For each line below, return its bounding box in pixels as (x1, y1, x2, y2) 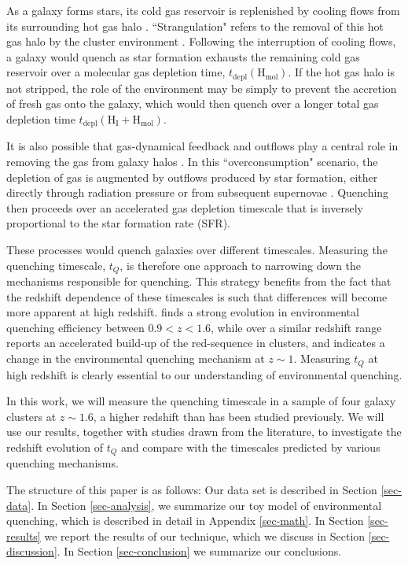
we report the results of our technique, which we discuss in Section (44, 527, 366, 544)
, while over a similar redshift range (211, 319, 382, 335)
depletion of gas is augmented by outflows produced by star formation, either (6, 168, 378, 185)
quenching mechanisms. (6, 455, 119, 471)
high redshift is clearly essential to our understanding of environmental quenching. (6, 366, 402, 382)
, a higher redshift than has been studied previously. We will (93, 408, 384, 424)
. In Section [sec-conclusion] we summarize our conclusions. (57, 543, 342, 559)
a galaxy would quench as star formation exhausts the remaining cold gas (6, 48, 360, 65)
